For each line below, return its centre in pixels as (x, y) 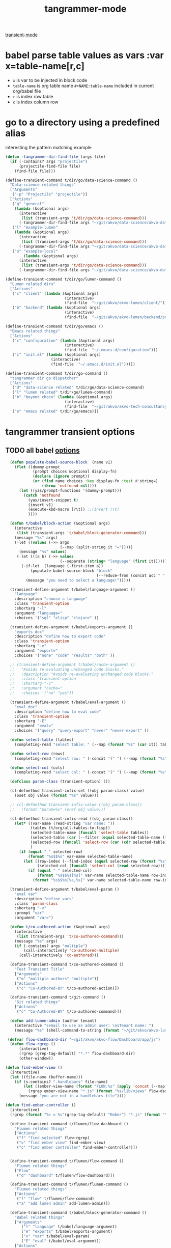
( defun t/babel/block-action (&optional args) (60, 523)
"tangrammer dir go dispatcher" (44, 378)
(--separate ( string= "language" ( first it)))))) (113, 561)
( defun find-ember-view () (34, 1067)
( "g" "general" (28, 204)
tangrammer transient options (70, 432)
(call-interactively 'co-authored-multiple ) (72, 951)
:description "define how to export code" (60, 636)
